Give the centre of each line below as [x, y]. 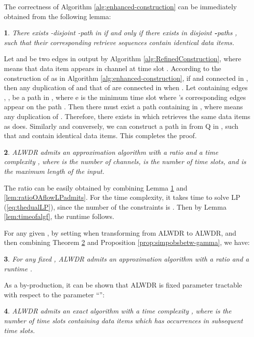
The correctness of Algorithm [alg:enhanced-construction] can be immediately [120, 6]
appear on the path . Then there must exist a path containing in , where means [124, 107]
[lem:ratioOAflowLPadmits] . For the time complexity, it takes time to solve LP [122, 197]
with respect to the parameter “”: [54, 294]
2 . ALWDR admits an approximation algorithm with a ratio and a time [111, 152]
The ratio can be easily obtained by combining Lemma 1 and [96, 187]
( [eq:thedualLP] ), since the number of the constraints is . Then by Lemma [115, 206]
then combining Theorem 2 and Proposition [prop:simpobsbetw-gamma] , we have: [127, 242]
